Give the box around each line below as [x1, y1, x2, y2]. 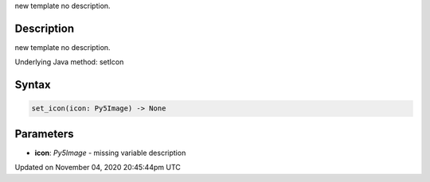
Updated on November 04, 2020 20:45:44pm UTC [14, 163, 181, 172]
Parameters [14, 127, 74, 141]
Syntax [14, 78, 51, 91]
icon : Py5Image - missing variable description [34, 148, 186, 157]
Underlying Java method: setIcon [14, 57, 124, 67]
